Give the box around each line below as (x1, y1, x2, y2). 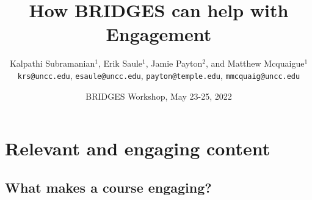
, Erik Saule (98, 57, 143, 70)
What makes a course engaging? (5, 177, 212, 196)
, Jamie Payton (145, 57, 203, 70)
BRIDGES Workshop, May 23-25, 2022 (85, 89, 232, 102)
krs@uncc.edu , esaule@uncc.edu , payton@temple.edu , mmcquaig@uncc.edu (17, 69, 300, 81)
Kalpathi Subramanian (9, 57, 95, 70)
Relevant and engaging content (5, 136, 270, 161)
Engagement (106, 21, 212, 46)
